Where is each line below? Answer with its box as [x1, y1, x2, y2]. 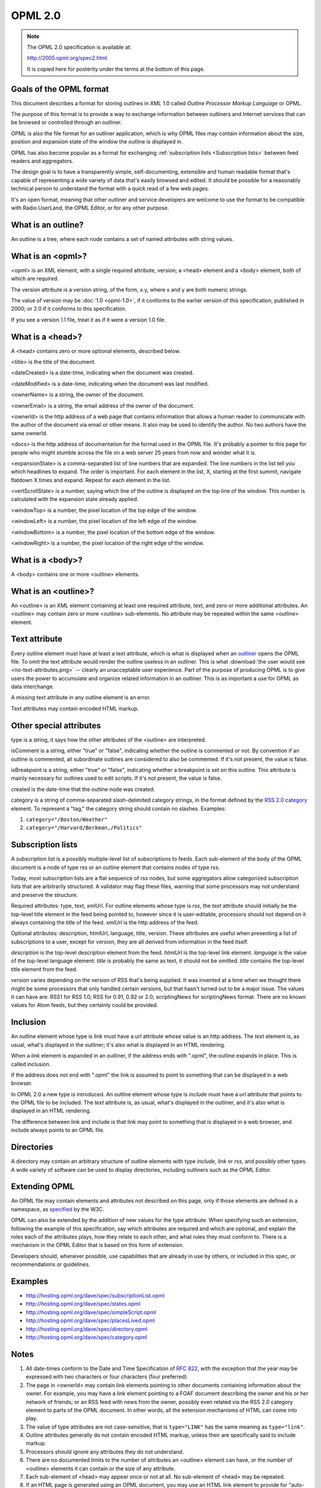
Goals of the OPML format [11, 84, 109, 94]
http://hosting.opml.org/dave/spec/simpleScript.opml [26, 1308, 156, 1315]
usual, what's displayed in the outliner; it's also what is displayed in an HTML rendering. [11, 1041, 226, 1048]
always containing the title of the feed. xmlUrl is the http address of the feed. [11, 918, 199, 926]
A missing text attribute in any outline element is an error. [11, 694, 151, 701]
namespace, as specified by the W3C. [11, 1205, 105, 1212]
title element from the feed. [11, 965, 78, 973]
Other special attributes [11, 720, 101, 730]
